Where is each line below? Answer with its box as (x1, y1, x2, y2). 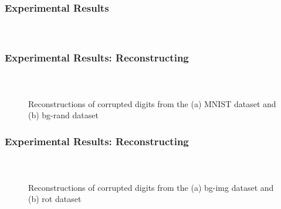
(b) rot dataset (28, 193, 82, 205)
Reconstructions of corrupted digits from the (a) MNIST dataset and (28, 97, 276, 109)
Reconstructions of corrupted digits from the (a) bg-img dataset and (28, 181, 274, 193)
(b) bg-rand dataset (28, 109, 99, 121)
